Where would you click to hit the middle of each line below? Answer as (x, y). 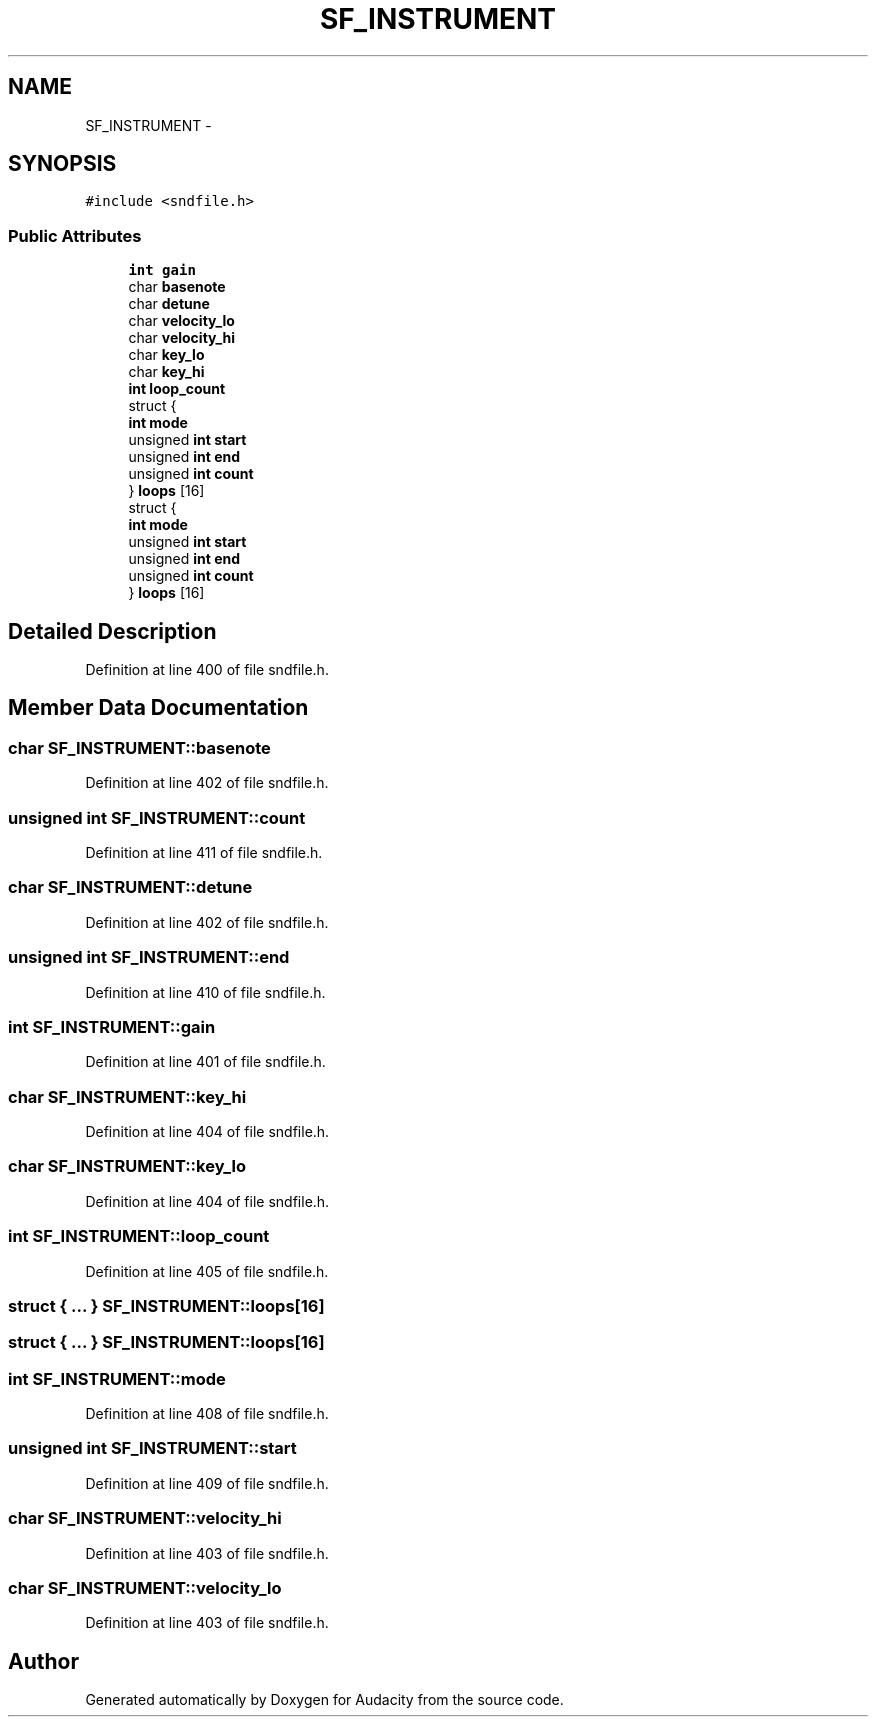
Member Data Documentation (158, 708)
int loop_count (177, 389)
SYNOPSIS (62, 164)
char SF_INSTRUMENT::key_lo (127, 1166)
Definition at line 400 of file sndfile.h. (207, 670)
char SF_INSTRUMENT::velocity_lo (145, 1587)
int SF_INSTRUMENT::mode (117, 1378)
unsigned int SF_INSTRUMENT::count (157, 817)
